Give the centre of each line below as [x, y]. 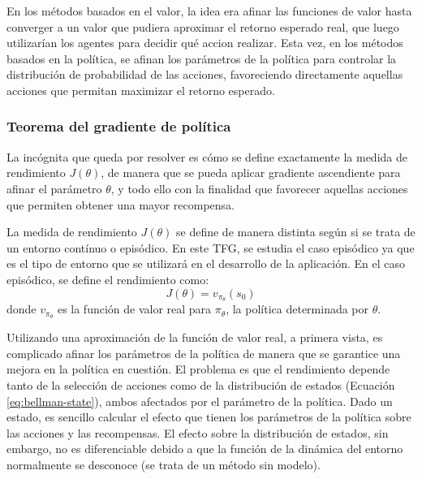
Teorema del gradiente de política [119, 126]
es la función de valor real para [134, 309]
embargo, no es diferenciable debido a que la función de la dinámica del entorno [205, 449]
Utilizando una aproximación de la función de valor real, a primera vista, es [195, 337]
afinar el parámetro [54, 188]
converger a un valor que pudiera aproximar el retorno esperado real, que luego [203, 26]
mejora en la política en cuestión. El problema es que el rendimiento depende [198, 369]
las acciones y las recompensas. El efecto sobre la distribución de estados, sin [198, 432]
